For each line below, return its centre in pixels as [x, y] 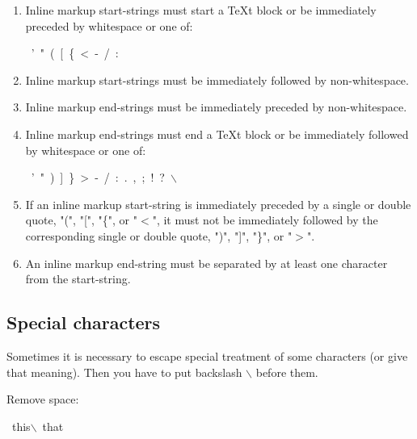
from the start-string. [78, 279]
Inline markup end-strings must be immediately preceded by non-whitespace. [216, 107]
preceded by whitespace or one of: [109, 25]
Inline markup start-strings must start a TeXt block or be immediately [201, 10]
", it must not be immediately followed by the [265, 220]
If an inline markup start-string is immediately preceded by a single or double [218, 204]
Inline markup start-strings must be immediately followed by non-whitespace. [217, 79]
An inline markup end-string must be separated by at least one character [206, 263]
